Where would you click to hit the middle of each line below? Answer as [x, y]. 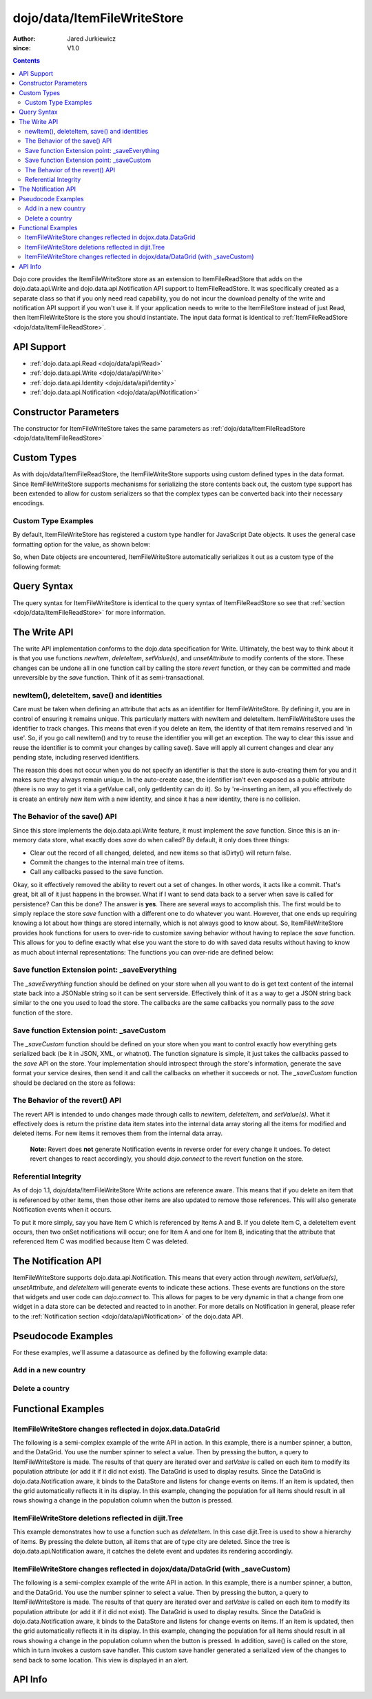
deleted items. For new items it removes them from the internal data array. [118, 1133]
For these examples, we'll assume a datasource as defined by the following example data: [140, 1352]
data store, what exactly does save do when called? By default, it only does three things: [164, 840]
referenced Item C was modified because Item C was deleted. [101, 1241]
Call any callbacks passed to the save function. [97, 872]
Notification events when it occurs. [62, 1210]
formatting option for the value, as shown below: [82, 544]
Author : [24, 39]
